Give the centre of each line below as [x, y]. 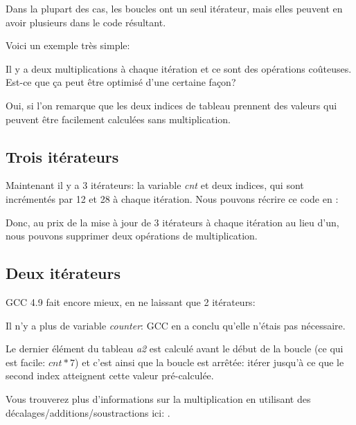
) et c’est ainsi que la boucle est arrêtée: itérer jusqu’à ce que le [210, 362]
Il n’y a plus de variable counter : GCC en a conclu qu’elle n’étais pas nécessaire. [176, 325]
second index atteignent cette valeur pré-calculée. [110, 376]
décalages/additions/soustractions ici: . [88, 412]
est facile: [26, 362]
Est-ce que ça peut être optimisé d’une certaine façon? [121, 82]
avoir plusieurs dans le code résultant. [86, 22]
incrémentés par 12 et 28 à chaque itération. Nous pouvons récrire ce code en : [172, 198]
